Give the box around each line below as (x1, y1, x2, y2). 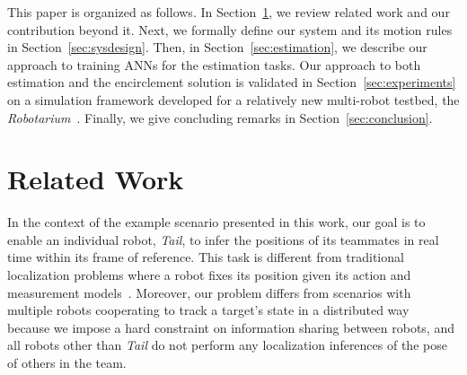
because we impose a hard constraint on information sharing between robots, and (7, 318, 454, 336)
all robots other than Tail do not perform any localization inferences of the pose (7, 336, 447, 354)
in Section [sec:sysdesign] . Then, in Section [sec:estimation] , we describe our (7, 38, 427, 57)
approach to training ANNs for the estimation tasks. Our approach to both (7, 55, 421, 74)
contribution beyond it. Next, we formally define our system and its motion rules (7, 20, 453, 39)
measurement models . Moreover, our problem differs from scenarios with (7, 283, 411, 301)
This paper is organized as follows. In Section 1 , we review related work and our (7, 3, 450, 21)
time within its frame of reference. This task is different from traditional (7, 248, 404, 266)
